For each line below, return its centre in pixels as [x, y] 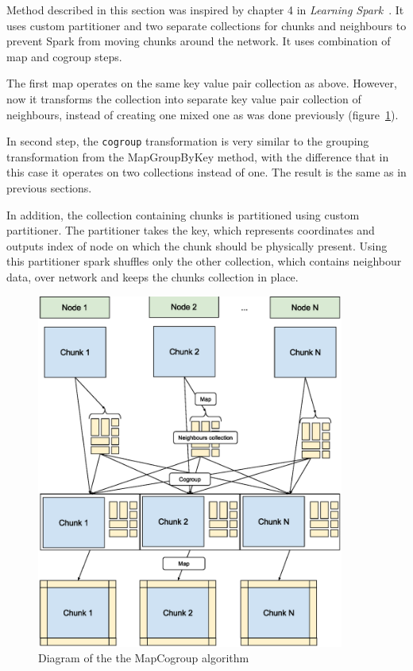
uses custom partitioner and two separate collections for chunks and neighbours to [206, 25]
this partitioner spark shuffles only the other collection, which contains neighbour [204, 261]
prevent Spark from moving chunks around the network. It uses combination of [199, 41]
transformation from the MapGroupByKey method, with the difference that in [198, 156]
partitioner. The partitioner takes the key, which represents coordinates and [191, 230]
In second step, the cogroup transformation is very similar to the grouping [188, 141]
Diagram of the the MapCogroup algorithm [144, 658]
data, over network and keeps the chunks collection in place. [152, 276]
